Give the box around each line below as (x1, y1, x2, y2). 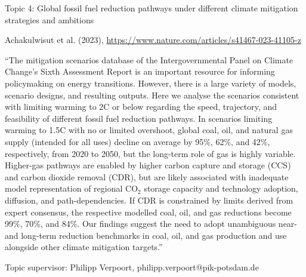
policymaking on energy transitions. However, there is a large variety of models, (5, 76, 296, 89)
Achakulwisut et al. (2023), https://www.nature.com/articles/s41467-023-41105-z (5, 33, 301, 46)
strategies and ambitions (5, 13, 94, 26)
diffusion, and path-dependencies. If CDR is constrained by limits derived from (5, 193, 293, 206)
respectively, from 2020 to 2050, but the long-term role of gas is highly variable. (5, 147, 296, 159)
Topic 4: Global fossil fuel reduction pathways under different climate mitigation (5, 2, 298, 14)
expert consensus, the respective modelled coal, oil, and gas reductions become (5, 205, 292, 218)
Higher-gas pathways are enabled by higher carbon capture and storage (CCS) (5, 159, 291, 171)
